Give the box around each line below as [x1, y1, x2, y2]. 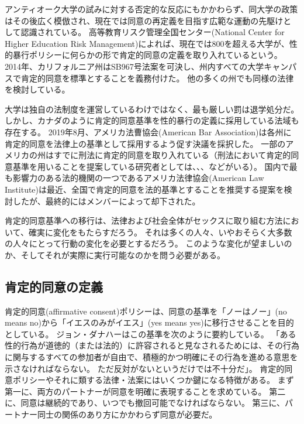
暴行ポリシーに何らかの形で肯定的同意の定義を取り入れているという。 [12, 49, 282, 61]
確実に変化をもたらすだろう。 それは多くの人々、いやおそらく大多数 [28, 225, 292, 238]
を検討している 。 [5, 83, 70, 95]
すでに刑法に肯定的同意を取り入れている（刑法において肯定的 [53, 149, 291, 161]
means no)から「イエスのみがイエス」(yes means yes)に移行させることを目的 [5, 316, 294, 329]
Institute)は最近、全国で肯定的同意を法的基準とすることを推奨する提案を [5, 183, 284, 195]
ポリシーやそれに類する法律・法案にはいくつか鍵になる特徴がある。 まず [12, 374, 294, 386]
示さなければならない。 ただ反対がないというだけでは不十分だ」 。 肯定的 [5, 362, 285, 374]
